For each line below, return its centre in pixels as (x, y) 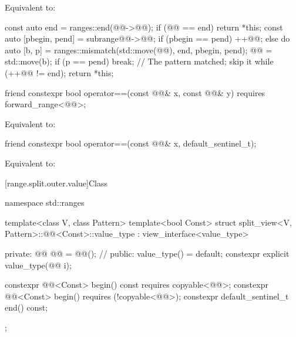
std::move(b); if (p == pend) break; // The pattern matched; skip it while (139, 61)
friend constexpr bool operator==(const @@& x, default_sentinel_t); (131, 143)
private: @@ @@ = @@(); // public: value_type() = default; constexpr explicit (147, 253)
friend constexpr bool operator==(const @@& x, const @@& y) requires (135, 92)
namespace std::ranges (45, 202)
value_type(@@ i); (38, 265)
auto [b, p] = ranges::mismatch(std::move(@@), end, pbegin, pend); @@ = (139, 50)
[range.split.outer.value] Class (56, 183)
